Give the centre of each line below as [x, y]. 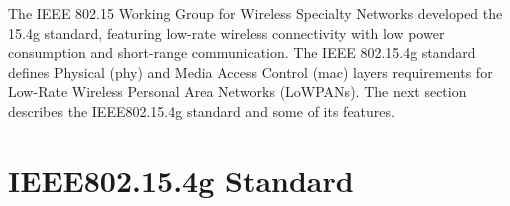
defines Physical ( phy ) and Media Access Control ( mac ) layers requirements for [250, 71]
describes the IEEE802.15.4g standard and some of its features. [201, 110]
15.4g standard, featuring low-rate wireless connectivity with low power [226, 32]
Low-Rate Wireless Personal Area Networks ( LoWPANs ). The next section [237, 91]
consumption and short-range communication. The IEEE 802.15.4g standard [242, 52]
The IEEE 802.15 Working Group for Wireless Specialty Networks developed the [255, 13]
